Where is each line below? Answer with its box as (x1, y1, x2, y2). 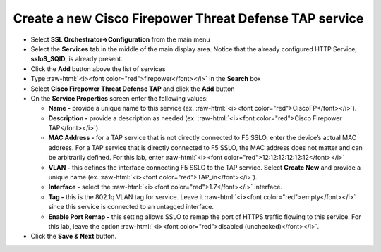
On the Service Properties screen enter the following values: (30, 94, 208, 102)
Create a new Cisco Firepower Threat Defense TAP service (13, 11, 364, 26)
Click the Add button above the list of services (30, 64, 166, 73)
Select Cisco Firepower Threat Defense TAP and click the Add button (30, 84, 235, 93)
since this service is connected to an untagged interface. (48, 203, 214, 211)
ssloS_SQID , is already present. (30, 55, 123, 63)
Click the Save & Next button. (30, 232, 116, 241)
